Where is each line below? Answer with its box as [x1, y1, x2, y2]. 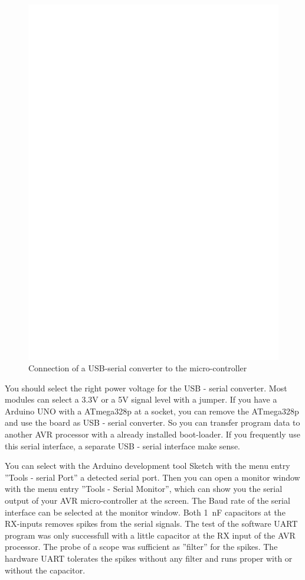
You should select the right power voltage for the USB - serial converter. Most [5, 381, 287, 394]
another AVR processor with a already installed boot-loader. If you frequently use [5, 428, 300, 440]
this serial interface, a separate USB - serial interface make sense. [5, 439, 240, 452]
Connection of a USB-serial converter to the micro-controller [28, 362, 247, 374]
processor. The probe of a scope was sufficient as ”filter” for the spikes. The [5, 540, 278, 553]
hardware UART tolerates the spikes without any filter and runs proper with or [5, 552, 293, 565]
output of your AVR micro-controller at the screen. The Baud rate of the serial [5, 494, 290, 507]
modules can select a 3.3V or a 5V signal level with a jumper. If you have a [5, 393, 277, 406]
